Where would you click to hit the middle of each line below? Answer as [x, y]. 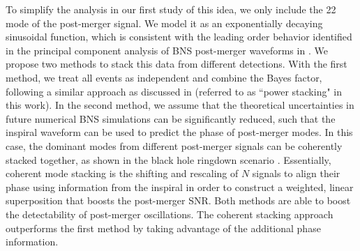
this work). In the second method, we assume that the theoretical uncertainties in [180, 105]
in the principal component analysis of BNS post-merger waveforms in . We [167, 50]
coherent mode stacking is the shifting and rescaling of [122, 173]
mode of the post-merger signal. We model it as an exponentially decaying [164, 23]
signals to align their [296, 173]
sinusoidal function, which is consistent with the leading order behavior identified [179, 37]
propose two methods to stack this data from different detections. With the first [177, 64]
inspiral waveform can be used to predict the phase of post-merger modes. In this [179, 132]
